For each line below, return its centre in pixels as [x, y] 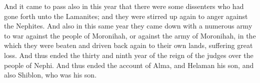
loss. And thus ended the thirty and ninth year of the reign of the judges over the [129, 55]
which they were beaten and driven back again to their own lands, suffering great [128, 45]
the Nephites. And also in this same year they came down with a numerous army [128, 26]
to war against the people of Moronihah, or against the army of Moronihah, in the [130, 35]
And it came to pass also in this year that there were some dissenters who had [124, 6]
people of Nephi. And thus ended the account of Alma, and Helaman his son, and [129, 65]
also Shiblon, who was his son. [50, 75]
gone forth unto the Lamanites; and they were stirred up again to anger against [126, 16]
